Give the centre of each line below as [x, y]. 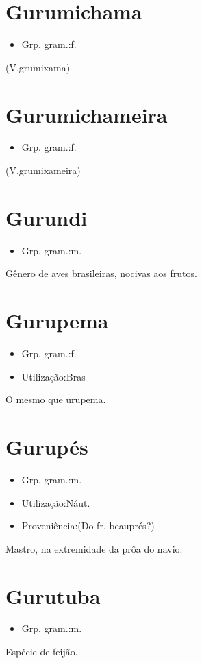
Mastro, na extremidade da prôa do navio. [94, 548]
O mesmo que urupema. [56, 399]
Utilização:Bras [53, 376]
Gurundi [47, 217]
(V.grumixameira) [43, 170]
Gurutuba [53, 595]
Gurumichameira [87, 114]
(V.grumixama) [38, 67]
